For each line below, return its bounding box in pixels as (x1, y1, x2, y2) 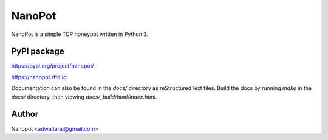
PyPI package (11, 46, 64, 57)
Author (11, 109, 39, 119)
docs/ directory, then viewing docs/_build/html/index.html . (11, 93, 157, 100)
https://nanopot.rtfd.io (11, 73, 67, 80)
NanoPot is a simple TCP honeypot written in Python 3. (11, 30, 149, 38)
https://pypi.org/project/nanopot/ (11, 62, 94, 69)
